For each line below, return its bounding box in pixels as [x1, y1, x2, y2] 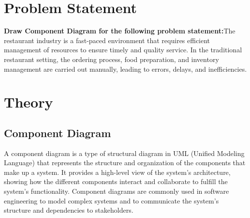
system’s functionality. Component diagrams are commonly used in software [4, 186, 229, 196]
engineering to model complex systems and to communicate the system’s [4, 195, 219, 205]
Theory [4, 92, 53, 112]
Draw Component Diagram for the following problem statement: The [4, 26, 235, 36]
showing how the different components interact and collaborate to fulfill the [4, 176, 228, 187]
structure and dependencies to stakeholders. [4, 205, 133, 215]
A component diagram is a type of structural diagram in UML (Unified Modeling [4, 148, 245, 158]
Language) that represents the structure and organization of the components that [4, 157, 246, 168]
